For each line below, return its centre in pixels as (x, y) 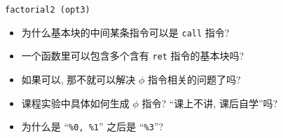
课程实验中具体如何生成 (75, 103)
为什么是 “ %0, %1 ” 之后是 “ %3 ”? (92, 126)
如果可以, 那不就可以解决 (78, 79)
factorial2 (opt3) (48, 10)
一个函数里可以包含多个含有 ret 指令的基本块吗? (133, 56)
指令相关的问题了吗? (194, 79)
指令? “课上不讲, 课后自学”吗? (210, 103)
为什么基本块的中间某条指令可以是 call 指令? (125, 32)
